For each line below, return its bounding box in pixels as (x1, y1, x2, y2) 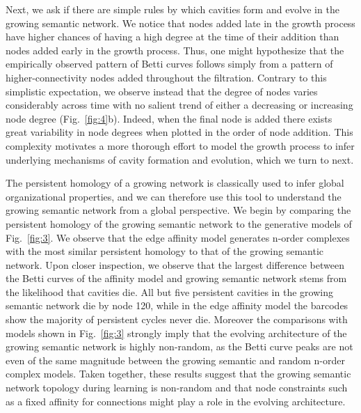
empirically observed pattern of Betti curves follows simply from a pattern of (6, 56, 333, 71)
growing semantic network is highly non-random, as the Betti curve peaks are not (6, 339, 353, 354)
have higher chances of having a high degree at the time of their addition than (6, 29, 339, 44)
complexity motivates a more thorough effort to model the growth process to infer (6, 138, 355, 153)
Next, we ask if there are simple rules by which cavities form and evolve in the (6, 2, 339, 16)
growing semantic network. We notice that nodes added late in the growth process (6, 15, 355, 30)
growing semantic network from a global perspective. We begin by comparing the (6, 203, 351, 217)
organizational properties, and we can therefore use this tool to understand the (6, 189, 342, 203)
